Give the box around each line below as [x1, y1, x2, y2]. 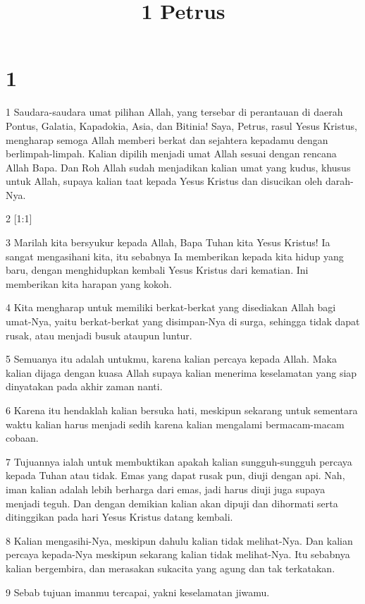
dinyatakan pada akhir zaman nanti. [6, 379, 163, 394]
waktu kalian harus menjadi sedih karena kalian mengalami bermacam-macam [6, 416, 345, 431]
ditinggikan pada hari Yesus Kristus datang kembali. [6, 509, 233, 524]
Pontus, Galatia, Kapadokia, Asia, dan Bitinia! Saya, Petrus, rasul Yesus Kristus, [6, 118, 357, 133]
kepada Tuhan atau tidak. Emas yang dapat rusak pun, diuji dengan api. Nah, [6, 468, 345, 483]
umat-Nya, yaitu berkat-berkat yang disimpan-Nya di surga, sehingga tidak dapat [6, 314, 360, 329]
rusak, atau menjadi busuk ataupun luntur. [6, 327, 192, 342]
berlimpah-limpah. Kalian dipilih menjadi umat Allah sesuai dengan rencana [6, 146, 337, 161]
